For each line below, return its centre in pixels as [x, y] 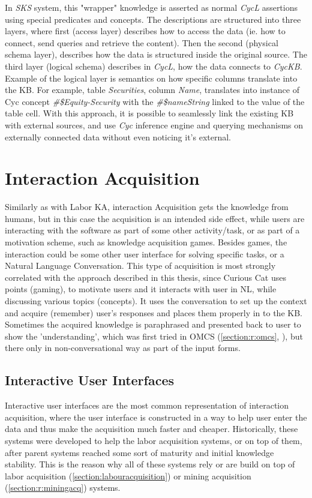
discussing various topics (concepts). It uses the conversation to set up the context [156, 301]
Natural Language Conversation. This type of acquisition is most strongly [140, 265]
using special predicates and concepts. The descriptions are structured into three [153, 19]
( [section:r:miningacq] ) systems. [63, 487]
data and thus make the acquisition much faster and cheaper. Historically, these [151, 429]
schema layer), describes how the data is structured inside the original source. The [156, 54]
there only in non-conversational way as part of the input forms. [123, 348]
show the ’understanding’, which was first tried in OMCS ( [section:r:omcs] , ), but [154, 336]
